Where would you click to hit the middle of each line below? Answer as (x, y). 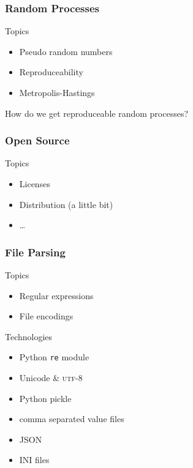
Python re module (54, 357)
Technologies (29, 336)
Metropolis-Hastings (57, 92)
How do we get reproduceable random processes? (97, 113)
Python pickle (45, 398)
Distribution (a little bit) (66, 204)
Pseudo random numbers (66, 51)
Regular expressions (56, 295)
